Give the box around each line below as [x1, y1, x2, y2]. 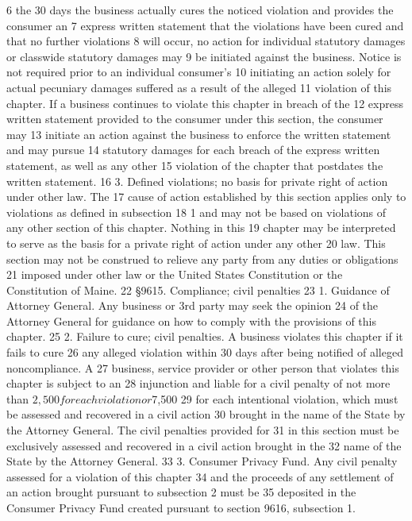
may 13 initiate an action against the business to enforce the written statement [6, 125, 391, 142]
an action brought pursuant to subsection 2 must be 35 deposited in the [6, 484, 356, 500]
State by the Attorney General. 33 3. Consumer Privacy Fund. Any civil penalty [6, 453, 398, 469]
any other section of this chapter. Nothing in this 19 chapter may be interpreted [6, 219, 396, 236]
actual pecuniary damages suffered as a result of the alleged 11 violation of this [6, 79, 392, 95]
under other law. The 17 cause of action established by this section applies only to [6, 188, 406, 205]
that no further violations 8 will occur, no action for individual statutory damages [6, 33, 406, 49]
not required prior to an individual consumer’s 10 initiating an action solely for [6, 64, 391, 80]
